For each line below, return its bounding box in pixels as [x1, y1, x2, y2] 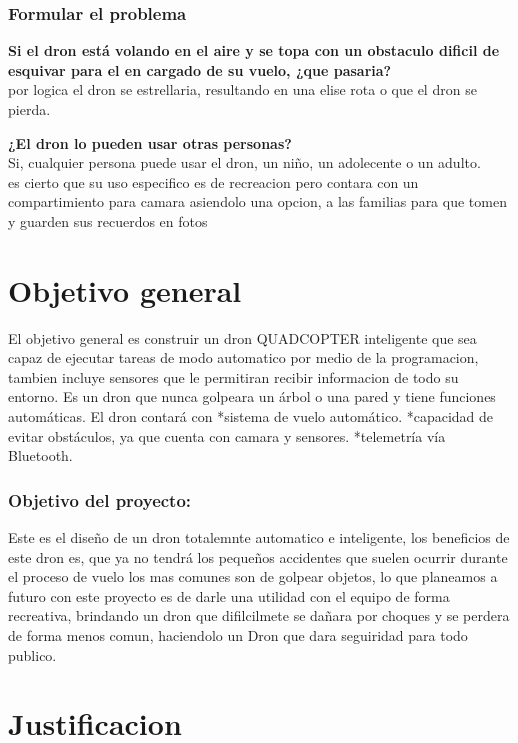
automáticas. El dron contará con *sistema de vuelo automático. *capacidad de [8, 406, 494, 427]
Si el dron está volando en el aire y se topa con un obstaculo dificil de [8, 40, 500, 61]
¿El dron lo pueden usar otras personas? [8, 132, 292, 153]
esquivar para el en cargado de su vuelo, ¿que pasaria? [8, 59, 392, 80]
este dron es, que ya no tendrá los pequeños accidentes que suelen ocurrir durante [8, 546, 508, 567]
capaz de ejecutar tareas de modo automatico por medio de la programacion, [8, 347, 479, 368]
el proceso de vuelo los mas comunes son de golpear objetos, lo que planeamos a [8, 566, 498, 587]
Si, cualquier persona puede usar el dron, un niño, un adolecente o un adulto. [8, 152, 481, 173]
